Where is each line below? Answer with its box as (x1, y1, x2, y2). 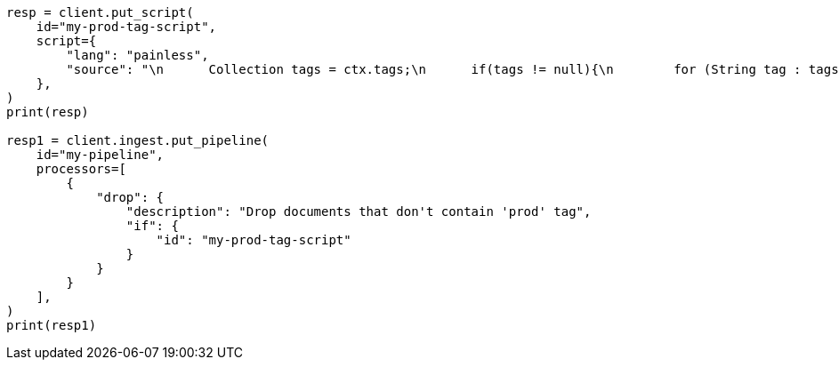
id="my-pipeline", (36, 148, 165, 162)
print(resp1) (6, 318, 97, 332)
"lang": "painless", (66, 48, 209, 62)
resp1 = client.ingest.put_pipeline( (6, 133, 270, 148)
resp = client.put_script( (6, 5, 194, 20)
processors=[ (36, 162, 126, 176)
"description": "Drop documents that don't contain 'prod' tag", (125, 204, 592, 219)
